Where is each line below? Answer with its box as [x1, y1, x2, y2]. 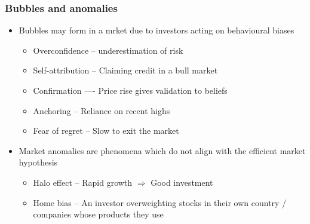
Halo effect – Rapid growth [33, 176, 133, 188]
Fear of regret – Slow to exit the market [33, 124, 179, 137]
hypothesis [19, 156, 58, 168]
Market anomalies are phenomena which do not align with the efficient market [19, 144, 306, 157]
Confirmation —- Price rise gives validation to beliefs [33, 84, 228, 96]
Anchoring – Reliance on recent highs [33, 104, 170, 116]
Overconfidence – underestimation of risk [33, 44, 183, 56]
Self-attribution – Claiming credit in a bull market [33, 64, 218, 76]
